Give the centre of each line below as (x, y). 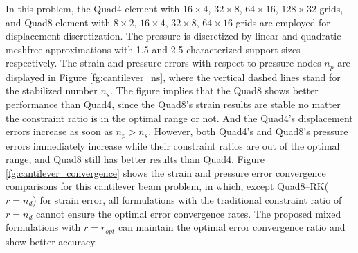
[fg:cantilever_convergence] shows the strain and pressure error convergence (166, 172)
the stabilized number (52, 90)
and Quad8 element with (58, 22)
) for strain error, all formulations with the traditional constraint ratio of (187, 200)
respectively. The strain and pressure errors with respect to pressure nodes (163, 63)
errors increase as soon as (59, 131)
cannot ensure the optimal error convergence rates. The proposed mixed (188, 213)
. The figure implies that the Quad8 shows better (214, 90)
